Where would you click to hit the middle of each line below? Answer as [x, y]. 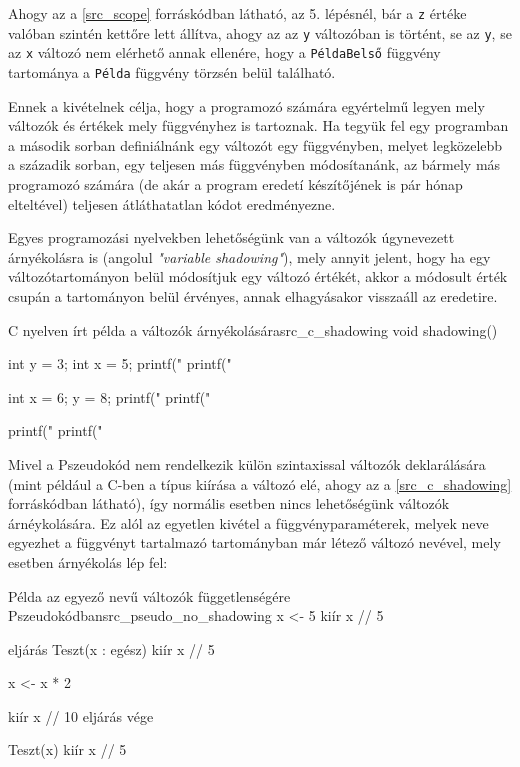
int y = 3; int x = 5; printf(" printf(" [120, 363]
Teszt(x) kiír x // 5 [67, 749]
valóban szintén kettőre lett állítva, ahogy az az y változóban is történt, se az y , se [260, 32]
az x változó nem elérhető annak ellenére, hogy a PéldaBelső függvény [224, 52]
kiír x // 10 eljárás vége [81, 715]
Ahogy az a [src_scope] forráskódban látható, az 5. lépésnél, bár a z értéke [237, 13]
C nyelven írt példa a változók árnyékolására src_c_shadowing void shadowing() [253, 329]
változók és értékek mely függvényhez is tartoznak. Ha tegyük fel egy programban [258, 125]
